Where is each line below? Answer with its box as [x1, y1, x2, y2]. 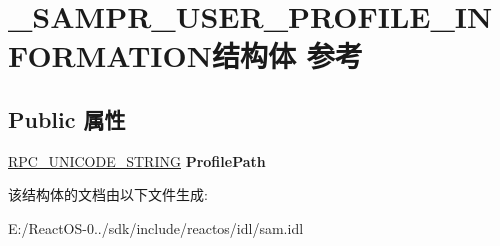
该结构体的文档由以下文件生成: [8, 184, 208, 205]
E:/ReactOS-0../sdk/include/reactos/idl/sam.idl [8, 217, 304, 238]
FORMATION [8, 35, 212, 76]
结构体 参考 [211, 35, 363, 76]
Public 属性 [8, 103, 126, 134]
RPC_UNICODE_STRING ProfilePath [8, 150, 266, 171]
